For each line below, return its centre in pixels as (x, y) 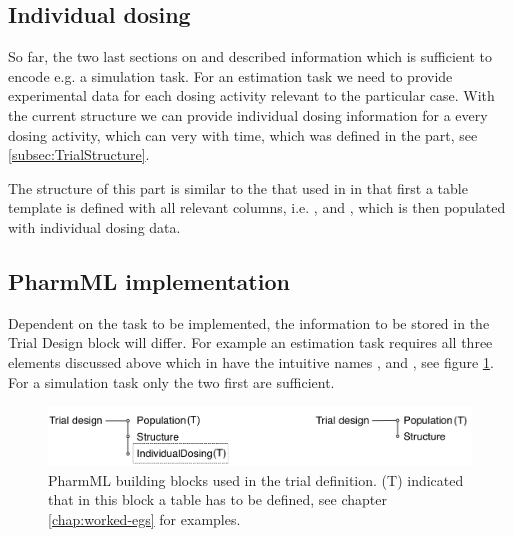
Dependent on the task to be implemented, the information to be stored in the (249, 322)
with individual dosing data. (94, 226)
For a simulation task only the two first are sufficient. (171, 381)
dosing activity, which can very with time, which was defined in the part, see (243, 134)
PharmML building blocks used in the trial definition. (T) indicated (256, 479)
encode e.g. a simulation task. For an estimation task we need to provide (230, 75)
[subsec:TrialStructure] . (79, 154)
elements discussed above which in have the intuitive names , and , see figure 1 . (251, 361)
